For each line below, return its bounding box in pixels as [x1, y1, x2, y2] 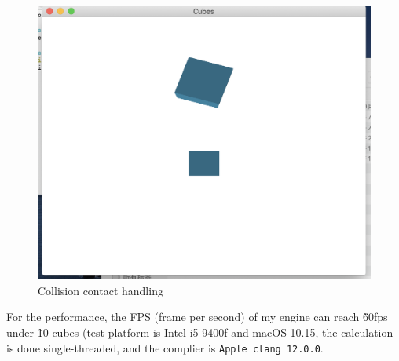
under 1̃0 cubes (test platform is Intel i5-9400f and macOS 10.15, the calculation [6, 324, 394, 340]
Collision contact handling [38, 282, 163, 298]
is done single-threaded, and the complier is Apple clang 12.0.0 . [6, 339, 324, 356]
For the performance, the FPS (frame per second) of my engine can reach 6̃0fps [6, 308, 388, 325]
